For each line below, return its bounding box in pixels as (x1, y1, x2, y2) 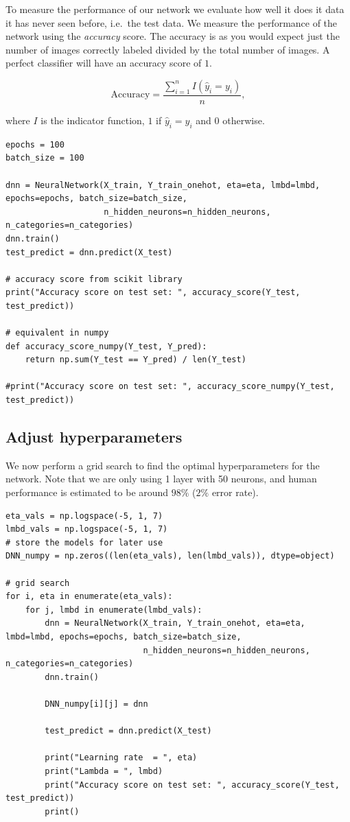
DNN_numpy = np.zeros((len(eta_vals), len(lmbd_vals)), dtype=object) (5, 551, 335, 561)
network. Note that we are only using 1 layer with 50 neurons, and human (5, 471, 317, 486)
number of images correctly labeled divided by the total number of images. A (5, 42, 330, 56)
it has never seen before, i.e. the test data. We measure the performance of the (5, 15, 338, 30)
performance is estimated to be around (5, 485, 169, 500)
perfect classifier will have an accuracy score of (5, 56, 202, 70)
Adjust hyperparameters (5, 426, 183, 447)
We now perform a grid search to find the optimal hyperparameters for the (5, 458, 320, 472)
